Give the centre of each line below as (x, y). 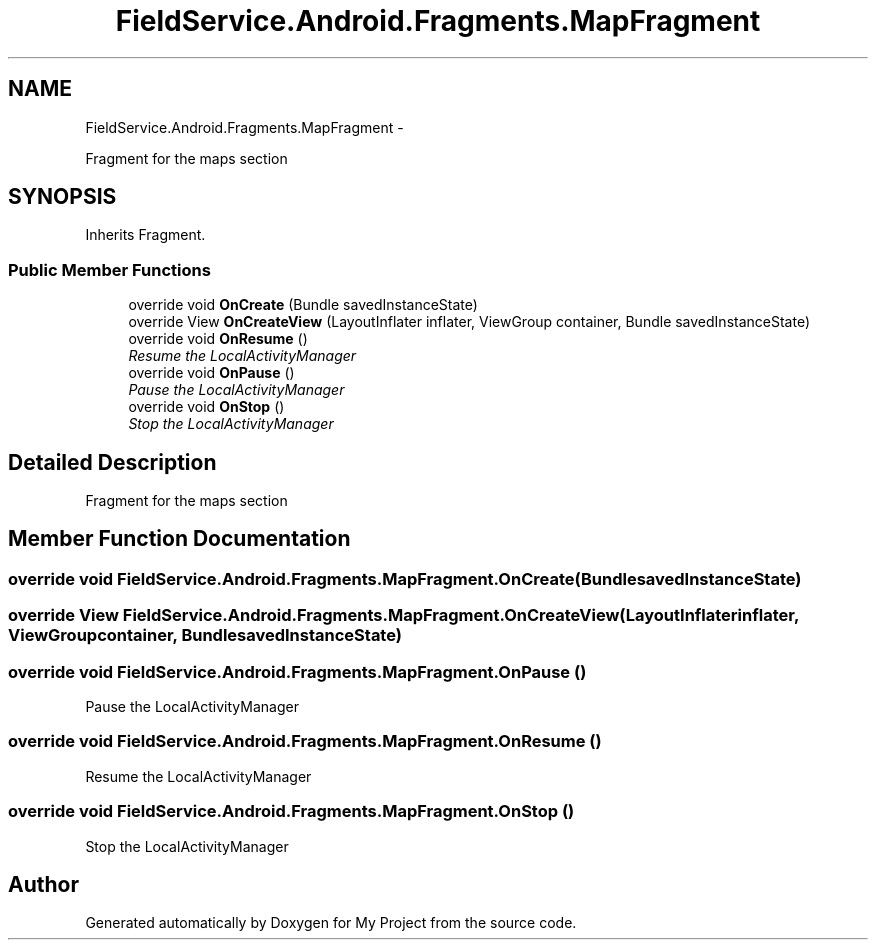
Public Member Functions (109, 269)
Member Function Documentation (179, 539)
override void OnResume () (218, 339)
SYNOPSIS (62, 197)
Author (43, 884)
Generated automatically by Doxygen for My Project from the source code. (331, 923)
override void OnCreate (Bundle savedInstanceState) (303, 305)
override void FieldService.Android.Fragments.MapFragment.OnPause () (297, 671)
